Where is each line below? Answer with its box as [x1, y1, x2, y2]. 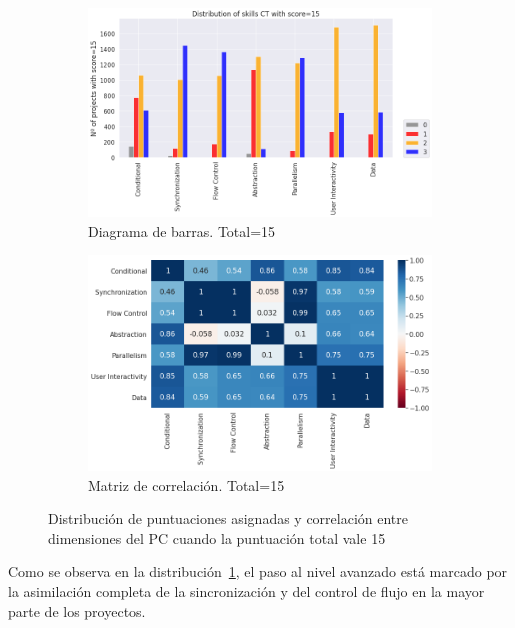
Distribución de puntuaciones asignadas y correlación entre [48, 508, 409, 529]
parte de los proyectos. [8, 600, 146, 621]
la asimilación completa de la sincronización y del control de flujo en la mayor [8, 580, 485, 601]
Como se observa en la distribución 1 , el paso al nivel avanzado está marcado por [8, 561, 508, 582]
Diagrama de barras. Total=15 [88, 220, 276, 241]
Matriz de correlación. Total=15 [88, 474, 285, 495]
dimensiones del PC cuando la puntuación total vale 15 [48, 527, 386, 548]
